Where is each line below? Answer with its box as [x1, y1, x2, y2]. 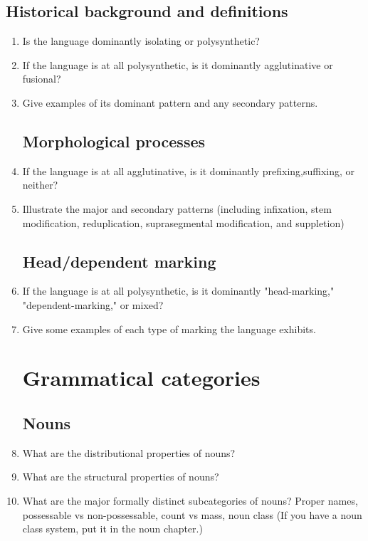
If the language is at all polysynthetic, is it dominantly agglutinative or [22, 57, 333, 72]
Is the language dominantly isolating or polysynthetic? [22, 33, 260, 48]
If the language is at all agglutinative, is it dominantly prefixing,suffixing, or [22, 163, 355, 178]
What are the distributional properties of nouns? [22, 445, 236, 460]
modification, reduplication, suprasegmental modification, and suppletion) [22, 215, 345, 230]
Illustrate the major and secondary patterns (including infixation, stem [22, 201, 332, 216]
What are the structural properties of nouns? [22, 469, 219, 484]
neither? [22, 177, 58, 192]
